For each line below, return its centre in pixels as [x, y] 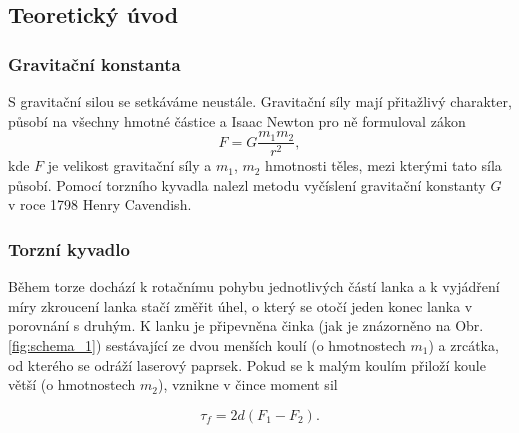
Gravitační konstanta [94, 63]
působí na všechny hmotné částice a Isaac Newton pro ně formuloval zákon [237, 120]
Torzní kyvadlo [69, 248]
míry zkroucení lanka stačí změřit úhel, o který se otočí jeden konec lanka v [240, 305]
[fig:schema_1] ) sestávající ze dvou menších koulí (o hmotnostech [207, 345]
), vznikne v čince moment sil [247, 384]
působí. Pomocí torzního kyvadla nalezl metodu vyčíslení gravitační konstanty [247, 184]
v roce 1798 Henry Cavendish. [100, 204]
